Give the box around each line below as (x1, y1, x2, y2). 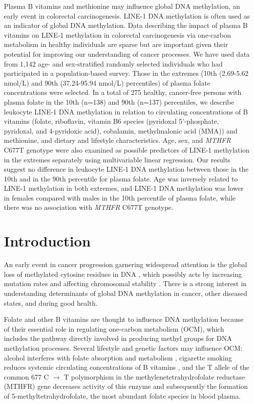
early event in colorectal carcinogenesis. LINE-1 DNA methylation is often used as (4, 10, 250, 21)
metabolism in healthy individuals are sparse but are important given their (4, 39, 228, 49)
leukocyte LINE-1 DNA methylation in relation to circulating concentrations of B (4, 106, 248, 116)
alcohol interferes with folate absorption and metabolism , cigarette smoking (4, 352, 232, 362)
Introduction (4, 231, 91, 251)
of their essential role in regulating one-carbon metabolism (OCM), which (4, 323, 224, 334)
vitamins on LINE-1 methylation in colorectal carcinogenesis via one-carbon (4, 29, 231, 40)
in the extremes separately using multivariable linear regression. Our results (4, 154, 231, 164)
